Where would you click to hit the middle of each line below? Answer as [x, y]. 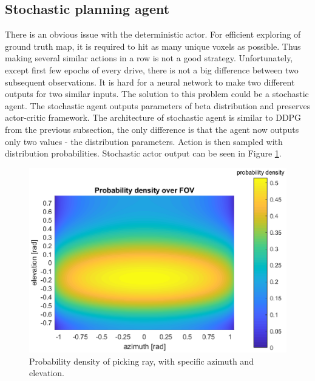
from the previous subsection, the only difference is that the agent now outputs [152, 129]
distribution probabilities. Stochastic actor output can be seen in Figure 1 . [143, 153]
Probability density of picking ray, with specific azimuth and [141, 361]
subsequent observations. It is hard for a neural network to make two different [150, 82]
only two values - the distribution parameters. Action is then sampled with [144, 141]
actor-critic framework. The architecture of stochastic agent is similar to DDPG [153, 117]
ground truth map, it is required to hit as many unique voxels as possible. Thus [153, 46]
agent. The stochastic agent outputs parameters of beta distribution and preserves [158, 105]
